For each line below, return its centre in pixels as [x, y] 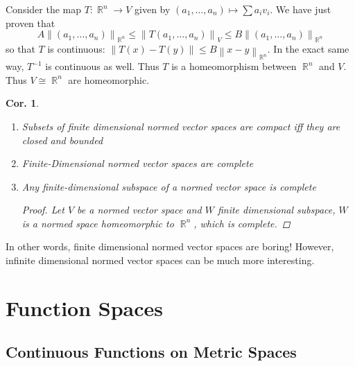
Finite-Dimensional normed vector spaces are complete [138, 163]
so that [20, 48]
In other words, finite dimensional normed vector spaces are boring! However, [170, 246]
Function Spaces [85, 307]
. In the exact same [308, 48]
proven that [31, 23]
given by [153, 9]
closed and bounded [62, 140]
